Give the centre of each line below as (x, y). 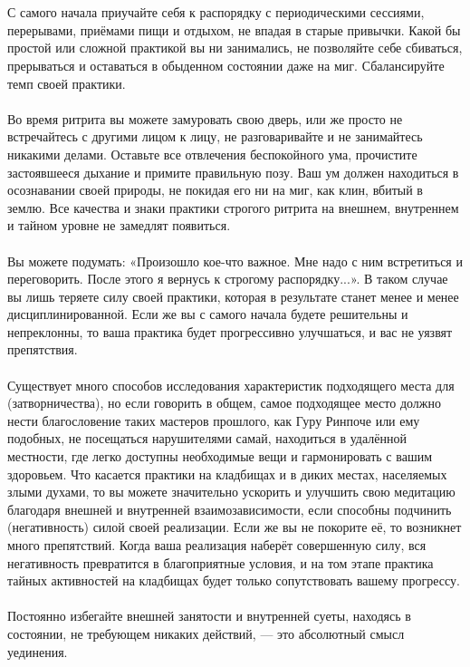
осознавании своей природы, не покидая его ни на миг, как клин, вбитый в (215, 190)
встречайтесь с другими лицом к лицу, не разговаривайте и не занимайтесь (215, 136)
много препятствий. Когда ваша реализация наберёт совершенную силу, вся (217, 545)
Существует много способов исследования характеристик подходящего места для (231, 385)
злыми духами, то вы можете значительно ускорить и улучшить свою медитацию (231, 492)
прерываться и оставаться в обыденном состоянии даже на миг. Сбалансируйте (226, 65)
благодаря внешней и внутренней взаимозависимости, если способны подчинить (230, 509)
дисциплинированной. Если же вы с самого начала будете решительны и (208, 314)
